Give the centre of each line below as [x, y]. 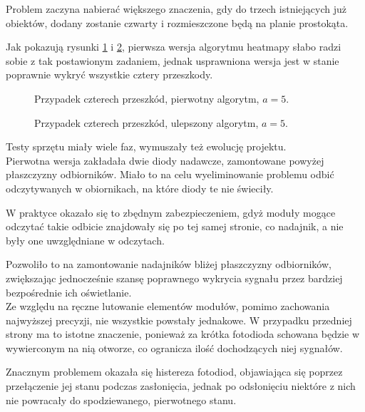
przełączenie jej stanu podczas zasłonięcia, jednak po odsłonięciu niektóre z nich [181, 386]
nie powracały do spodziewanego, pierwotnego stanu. [121, 400]
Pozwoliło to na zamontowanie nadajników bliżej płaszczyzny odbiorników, [169, 264]
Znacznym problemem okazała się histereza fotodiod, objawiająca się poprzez [174, 372]
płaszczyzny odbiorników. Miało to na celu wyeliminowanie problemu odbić [170, 174]
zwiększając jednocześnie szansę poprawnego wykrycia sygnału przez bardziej [174, 278]
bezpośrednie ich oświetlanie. [69, 292]
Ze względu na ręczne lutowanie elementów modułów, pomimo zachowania [168, 306]
